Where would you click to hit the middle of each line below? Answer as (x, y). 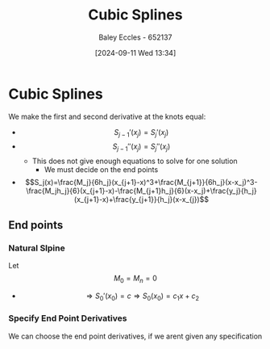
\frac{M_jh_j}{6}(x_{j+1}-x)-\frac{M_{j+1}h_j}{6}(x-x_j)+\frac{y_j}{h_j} (141, 191)
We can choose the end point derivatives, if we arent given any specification (135, 336)
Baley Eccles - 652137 (135, 37)
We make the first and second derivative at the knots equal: (107, 116)
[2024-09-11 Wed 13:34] (135, 53)
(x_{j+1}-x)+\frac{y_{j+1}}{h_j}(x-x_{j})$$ (141, 200)
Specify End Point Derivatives (68, 318)
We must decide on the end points (101, 170)
